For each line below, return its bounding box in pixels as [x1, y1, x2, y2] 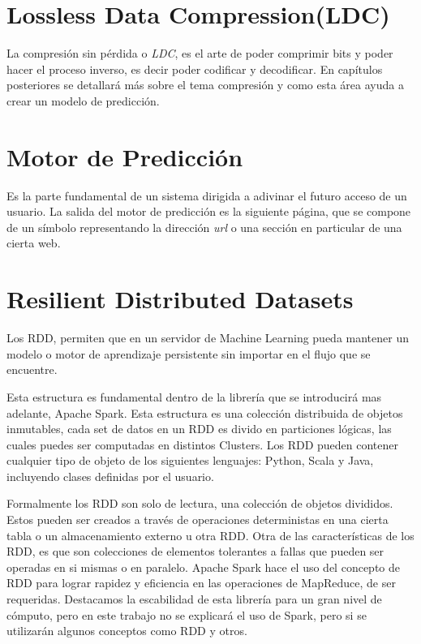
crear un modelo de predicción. [6, 92, 160, 109]
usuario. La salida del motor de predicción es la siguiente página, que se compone [6, 203, 411, 220]
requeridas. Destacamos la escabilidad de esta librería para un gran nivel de [6, 590, 382, 608]
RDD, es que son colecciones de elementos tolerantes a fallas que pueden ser [6, 543, 384, 560]
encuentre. [6, 361, 58, 378]
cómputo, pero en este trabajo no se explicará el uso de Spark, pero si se [6, 606, 367, 623]
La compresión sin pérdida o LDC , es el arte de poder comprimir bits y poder [6, 45, 393, 62]
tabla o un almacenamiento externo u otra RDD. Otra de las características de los [6, 526, 415, 543]
